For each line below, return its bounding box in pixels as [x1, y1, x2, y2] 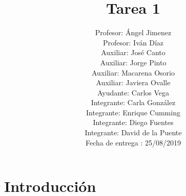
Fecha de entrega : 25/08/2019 [85, 137, 181, 148]
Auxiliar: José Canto [101, 47, 166, 58]
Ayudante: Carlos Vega [97, 87, 170, 97]
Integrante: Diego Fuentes [93, 117, 174, 128]
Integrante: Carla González [91, 97, 176, 108]
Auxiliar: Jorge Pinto [100, 57, 167, 67]
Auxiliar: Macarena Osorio [92, 67, 175, 78]
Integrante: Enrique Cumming [86, 107, 180, 117]
